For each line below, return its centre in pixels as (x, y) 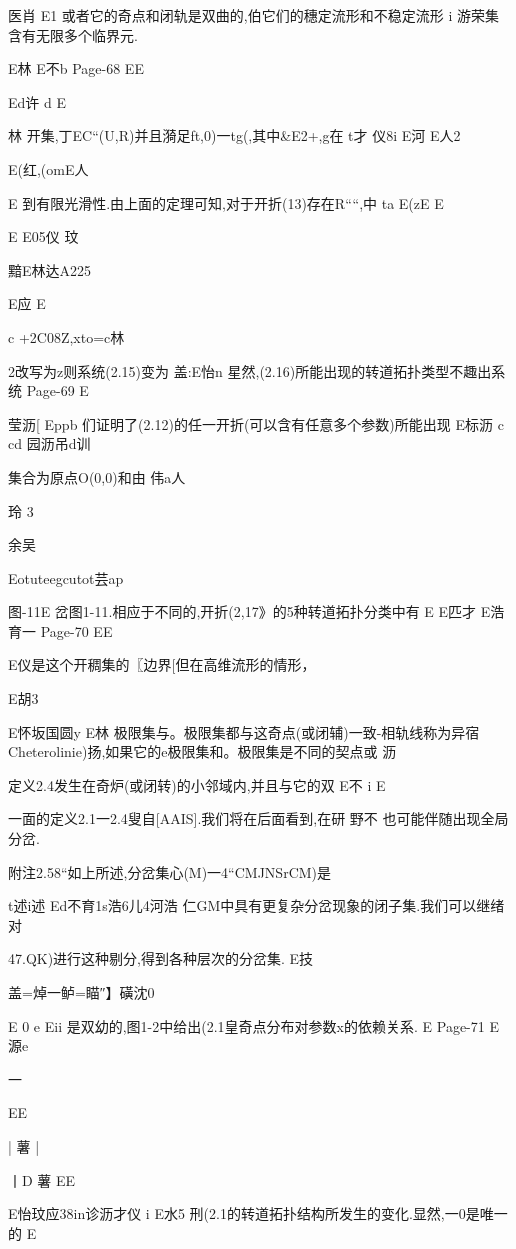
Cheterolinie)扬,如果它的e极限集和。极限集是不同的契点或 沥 (202, 751)
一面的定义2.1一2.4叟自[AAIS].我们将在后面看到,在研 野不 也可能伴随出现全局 (258, 818)
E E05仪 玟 (43, 236)
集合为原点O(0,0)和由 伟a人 (97, 476)
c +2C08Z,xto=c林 (66, 336)
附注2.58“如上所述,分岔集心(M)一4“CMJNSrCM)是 (170, 871)
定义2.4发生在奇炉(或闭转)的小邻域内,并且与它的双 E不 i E (197, 784)
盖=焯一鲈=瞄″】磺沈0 (81, 992)
